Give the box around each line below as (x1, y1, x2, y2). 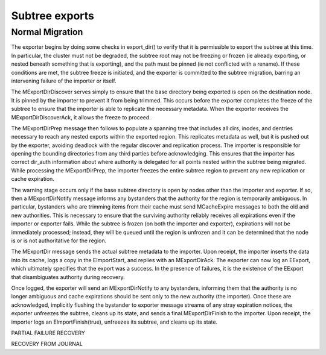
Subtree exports (11, 9, 95, 22)
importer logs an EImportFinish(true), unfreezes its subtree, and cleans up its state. (11, 318, 217, 325)
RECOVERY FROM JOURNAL (11, 341, 83, 348)
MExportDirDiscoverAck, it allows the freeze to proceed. (11, 113, 151, 121)
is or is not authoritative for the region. (11, 237, 107, 244)
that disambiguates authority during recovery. (11, 273, 125, 280)
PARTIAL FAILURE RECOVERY (11, 329, 86, 336)
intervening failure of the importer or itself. (11, 77, 117, 84)
